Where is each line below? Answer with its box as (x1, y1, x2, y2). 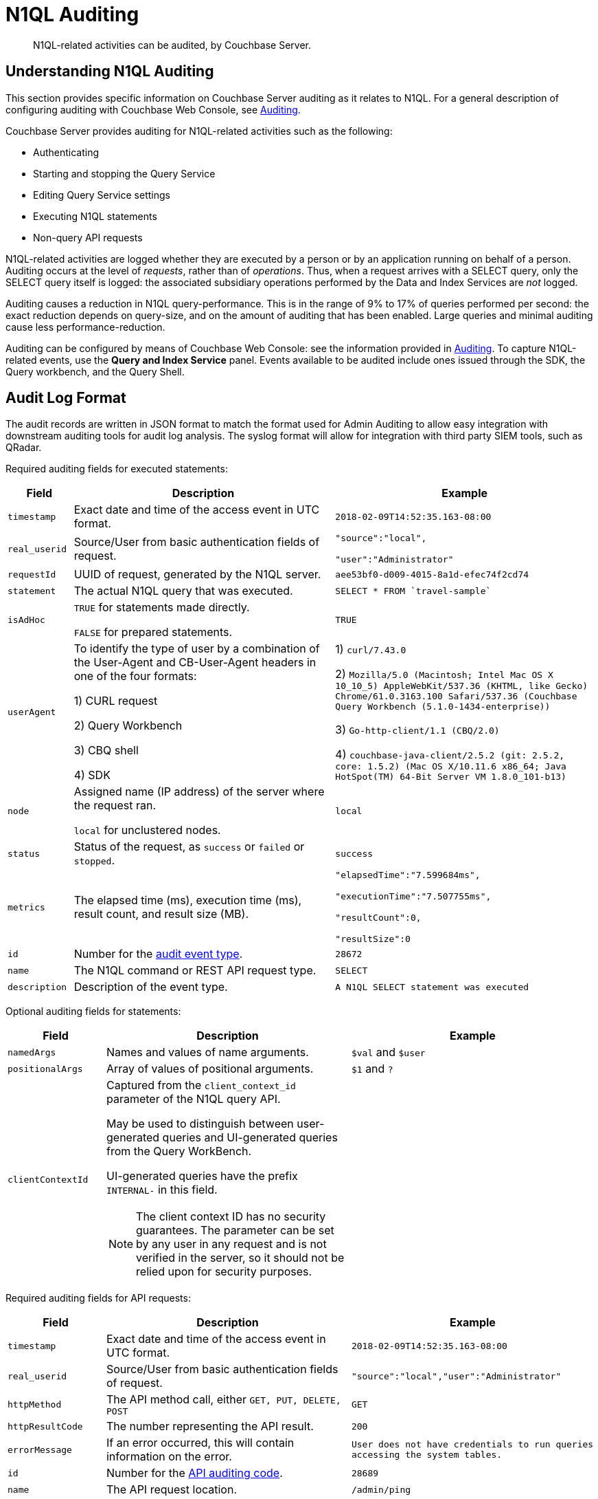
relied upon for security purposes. (136, 1265, 312, 1279)
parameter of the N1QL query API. (106, 1092, 281, 1106)
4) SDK (73, 768, 111, 783)
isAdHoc (8, 614, 45, 625)
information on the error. (106, 1449, 232, 1464)
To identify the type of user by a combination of (73, 642, 320, 656)
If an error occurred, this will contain (106, 1436, 295, 1450)
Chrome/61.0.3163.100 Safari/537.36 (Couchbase (335, 690, 577, 701)
